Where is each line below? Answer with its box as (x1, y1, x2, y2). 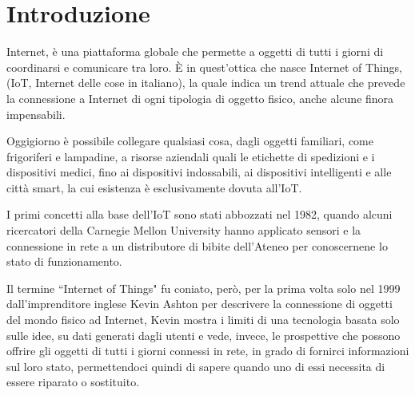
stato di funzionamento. (6, 253, 122, 270)
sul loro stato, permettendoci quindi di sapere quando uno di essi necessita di (6, 357, 385, 374)
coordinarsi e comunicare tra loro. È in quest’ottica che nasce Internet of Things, (6, 58, 402, 75)
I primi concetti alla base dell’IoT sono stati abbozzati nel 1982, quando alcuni (6, 206, 393, 223)
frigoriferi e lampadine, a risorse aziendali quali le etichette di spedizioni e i (6, 148, 375, 164)
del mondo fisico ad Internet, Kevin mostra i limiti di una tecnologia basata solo (6, 311, 400, 328)
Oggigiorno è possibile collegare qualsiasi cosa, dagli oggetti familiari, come (6, 132, 373, 149)
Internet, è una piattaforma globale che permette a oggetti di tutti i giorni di (6, 43, 384, 60)
